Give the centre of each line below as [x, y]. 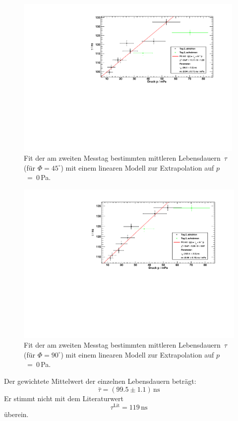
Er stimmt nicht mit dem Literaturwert [64, 398]
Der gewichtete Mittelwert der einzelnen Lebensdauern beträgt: [100, 381]
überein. [16, 414]
